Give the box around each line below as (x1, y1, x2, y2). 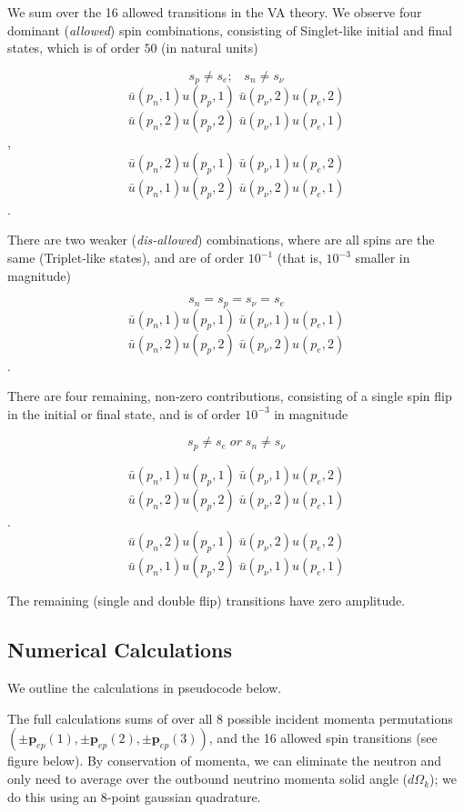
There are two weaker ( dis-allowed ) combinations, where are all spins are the (7, 230, 435, 249)
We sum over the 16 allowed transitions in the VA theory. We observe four (7, 3, 422, 21)
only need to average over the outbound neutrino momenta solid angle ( (7, 769, 409, 788)
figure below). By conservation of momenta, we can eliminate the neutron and (7, 751, 442, 770)
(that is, (277, 248, 322, 267)
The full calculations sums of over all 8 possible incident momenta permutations (7, 708, 453, 727)
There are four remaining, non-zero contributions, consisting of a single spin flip (7, 386, 452, 406)
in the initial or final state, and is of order (7, 404, 241, 423)
